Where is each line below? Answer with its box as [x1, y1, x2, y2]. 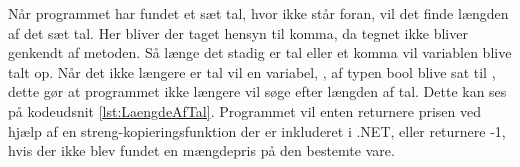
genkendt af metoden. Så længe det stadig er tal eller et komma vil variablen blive [8, 42, 512, 63]
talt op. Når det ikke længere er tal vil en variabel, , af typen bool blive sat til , [8, 61, 496, 82]
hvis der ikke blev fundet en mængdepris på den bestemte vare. [8, 140, 395, 161]
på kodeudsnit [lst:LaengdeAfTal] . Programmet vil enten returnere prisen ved [8, 100, 482, 121]
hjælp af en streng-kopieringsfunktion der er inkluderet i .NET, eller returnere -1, [8, 120, 506, 141]
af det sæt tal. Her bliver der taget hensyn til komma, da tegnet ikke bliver [8, 22, 468, 43]
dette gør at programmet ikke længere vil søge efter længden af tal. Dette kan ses [8, 81, 507, 102]
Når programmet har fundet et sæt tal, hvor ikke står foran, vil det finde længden [8, 3, 509, 23]
